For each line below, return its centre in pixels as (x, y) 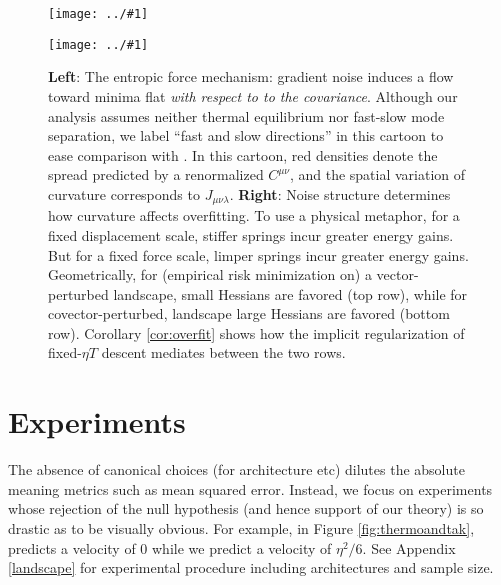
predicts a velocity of (72, 547)
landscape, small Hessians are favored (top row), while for (290, 293)
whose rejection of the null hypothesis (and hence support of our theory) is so (246, 508)
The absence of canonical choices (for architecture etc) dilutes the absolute (236, 469)
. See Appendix (409, 547)
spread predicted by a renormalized (156, 174)
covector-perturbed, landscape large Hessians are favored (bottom (249, 313)
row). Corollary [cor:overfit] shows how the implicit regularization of (256, 332)
